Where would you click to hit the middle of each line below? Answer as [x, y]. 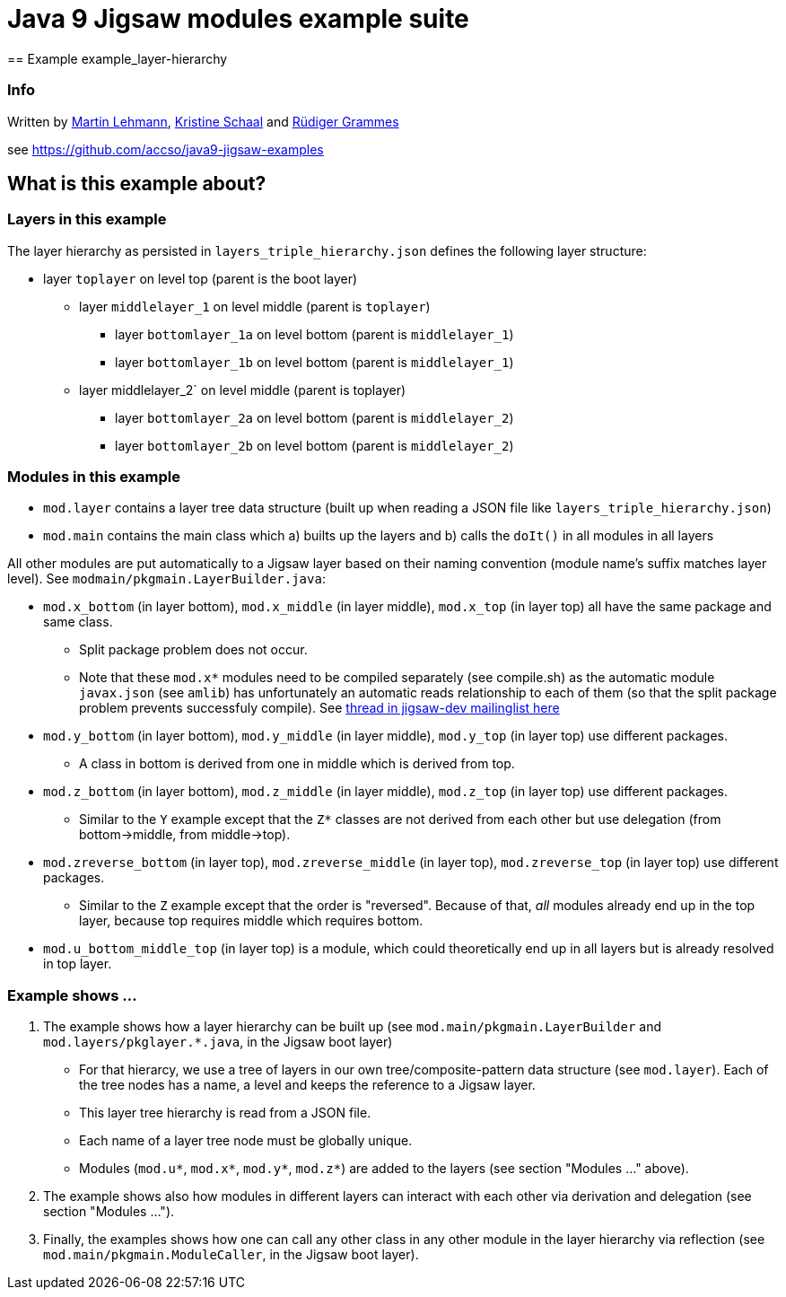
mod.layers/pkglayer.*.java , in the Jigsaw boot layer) [218, 1042]
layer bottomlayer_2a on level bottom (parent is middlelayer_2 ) [314, 417]
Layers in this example [87, 219]
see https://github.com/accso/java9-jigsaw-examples [166, 149]
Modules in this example [94, 477]
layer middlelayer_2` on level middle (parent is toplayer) [243, 390]
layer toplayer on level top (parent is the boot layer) [201, 278]
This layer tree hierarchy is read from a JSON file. [225, 1113]
